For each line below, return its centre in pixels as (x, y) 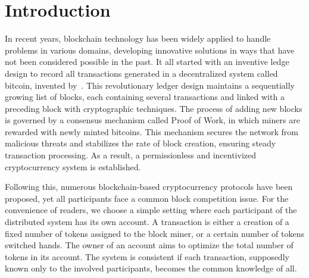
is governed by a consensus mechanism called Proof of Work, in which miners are (152, 120)
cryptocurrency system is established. (73, 166)
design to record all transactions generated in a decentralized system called (141, 73)
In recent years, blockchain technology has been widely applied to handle (138, 38)
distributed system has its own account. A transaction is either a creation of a (147, 222)
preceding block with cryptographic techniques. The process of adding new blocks (154, 108)
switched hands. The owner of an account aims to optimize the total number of (149, 245)
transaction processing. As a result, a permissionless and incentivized (131, 155)
